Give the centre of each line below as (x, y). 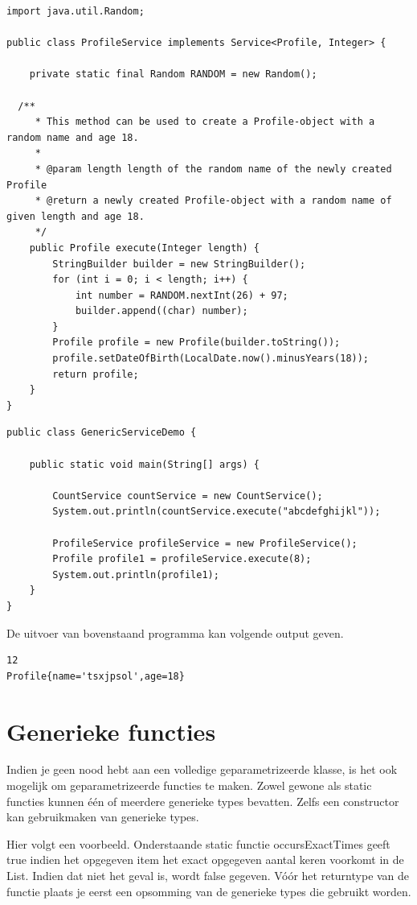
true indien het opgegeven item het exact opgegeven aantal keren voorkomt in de (205, 860)
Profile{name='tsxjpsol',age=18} (96, 676)
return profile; (96, 374)
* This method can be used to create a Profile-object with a (205, 122)
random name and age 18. (73, 137)
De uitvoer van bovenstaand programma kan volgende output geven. (175, 632)
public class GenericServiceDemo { (102, 433)
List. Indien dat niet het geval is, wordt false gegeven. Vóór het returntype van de (208, 876)
